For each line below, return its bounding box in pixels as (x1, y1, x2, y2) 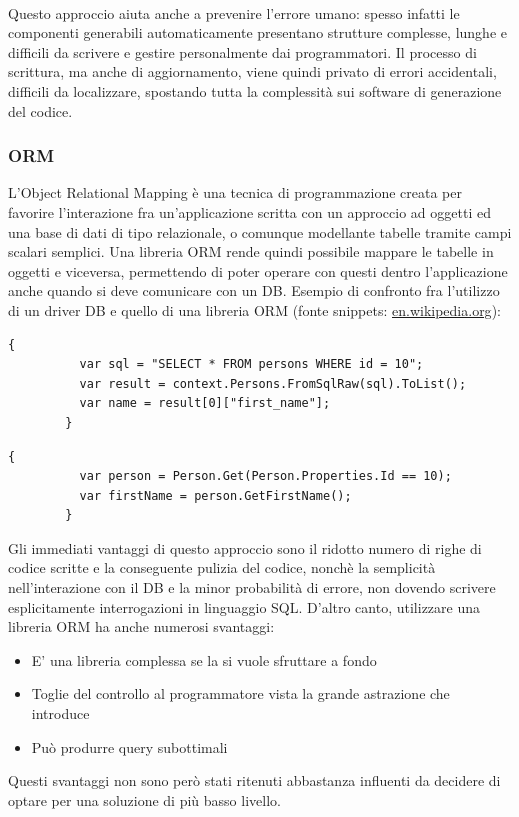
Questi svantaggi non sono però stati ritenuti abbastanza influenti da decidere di (8, 770, 501, 791)
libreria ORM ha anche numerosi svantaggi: (8, 616, 275, 637)
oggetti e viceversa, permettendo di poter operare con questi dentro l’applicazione (8, 260, 508, 281)
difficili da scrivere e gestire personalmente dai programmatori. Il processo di (8, 41, 477, 62)
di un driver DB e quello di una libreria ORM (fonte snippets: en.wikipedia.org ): (8, 299, 501, 320)
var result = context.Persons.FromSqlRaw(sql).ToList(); (79, 376, 467, 391)
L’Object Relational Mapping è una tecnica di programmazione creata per (8, 182, 463, 203)
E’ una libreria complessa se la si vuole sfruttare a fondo (31, 649, 377, 670)
